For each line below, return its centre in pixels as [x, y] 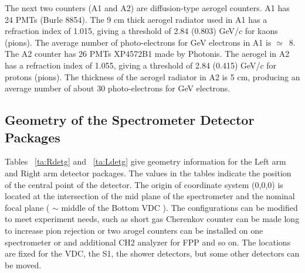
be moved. [23, 265]
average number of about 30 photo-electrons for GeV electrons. [118, 88]
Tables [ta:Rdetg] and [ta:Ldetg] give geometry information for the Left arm [145, 161]
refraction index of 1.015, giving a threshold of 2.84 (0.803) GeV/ [122, 31]
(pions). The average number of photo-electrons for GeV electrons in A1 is [138, 42]
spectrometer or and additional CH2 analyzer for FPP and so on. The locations [148, 242]
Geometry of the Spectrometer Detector [130, 120]
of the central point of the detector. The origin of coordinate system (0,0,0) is [144, 184]
